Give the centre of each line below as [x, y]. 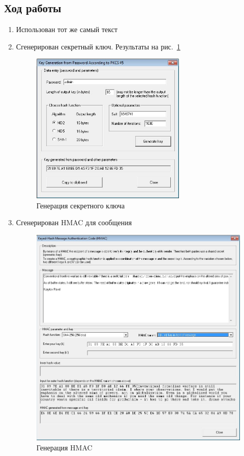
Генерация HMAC [64, 448]
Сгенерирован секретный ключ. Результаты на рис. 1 [98, 46]
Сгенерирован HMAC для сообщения [74, 222]
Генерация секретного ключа [81, 205]
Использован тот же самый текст [67, 29]
